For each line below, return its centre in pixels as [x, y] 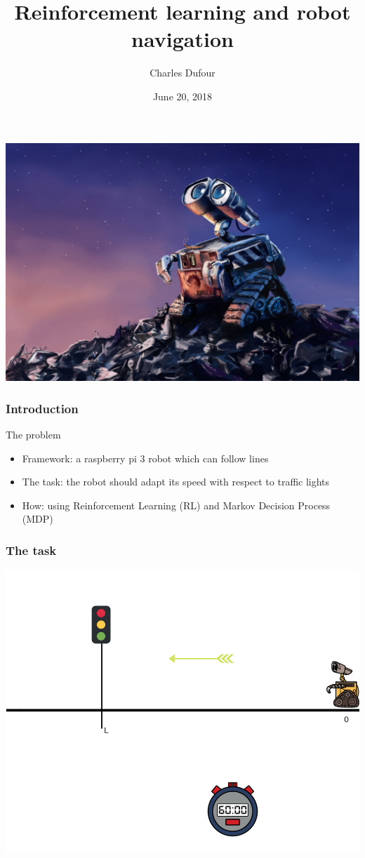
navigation [182, 39]
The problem [33, 434]
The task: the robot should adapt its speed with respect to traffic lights [176, 482]
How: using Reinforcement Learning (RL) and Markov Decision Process [176, 505]
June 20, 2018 [182, 96]
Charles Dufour [182, 73]
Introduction [42, 408]
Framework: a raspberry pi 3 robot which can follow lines [145, 458]
